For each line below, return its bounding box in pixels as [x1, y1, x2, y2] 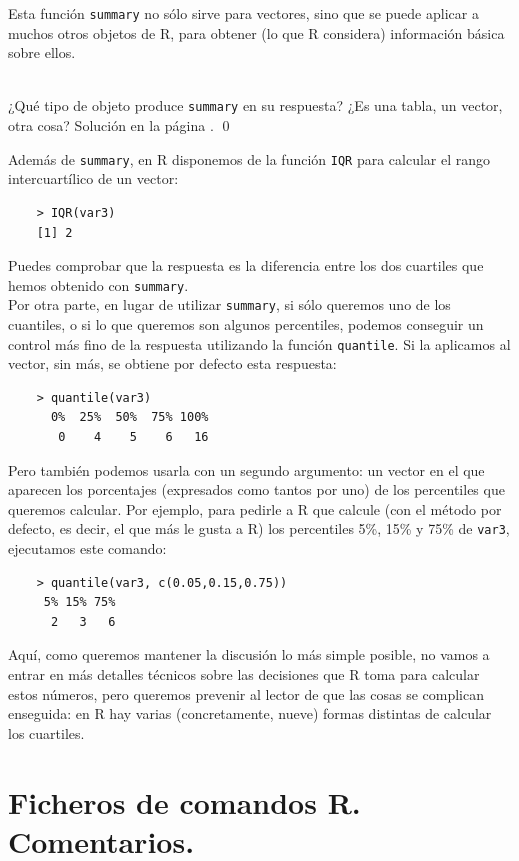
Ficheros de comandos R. [8, 781, 361, 822]
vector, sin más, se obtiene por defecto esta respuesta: [8, 353, 337, 374]
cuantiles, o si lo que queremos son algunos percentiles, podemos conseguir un [8, 314, 484, 335]
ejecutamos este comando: [8, 538, 167, 559]
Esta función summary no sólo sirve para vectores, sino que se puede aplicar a [8, 3, 479, 23]
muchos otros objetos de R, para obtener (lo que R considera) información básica [8, 22, 505, 43]
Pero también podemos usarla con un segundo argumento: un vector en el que [8, 459, 485, 480]
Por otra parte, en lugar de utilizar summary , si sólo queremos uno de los [8, 294, 451, 315]
